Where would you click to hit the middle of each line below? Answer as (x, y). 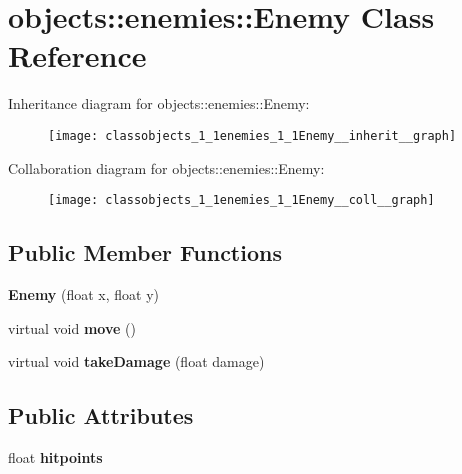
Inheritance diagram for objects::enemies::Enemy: (159, 103)
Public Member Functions (145, 252)
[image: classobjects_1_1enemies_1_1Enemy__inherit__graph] (252, 135)
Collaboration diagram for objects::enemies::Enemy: (166, 167)
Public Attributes (101, 415)
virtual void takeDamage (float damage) (136, 361)
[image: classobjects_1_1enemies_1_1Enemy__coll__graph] (241, 200)
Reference (77, 55)
